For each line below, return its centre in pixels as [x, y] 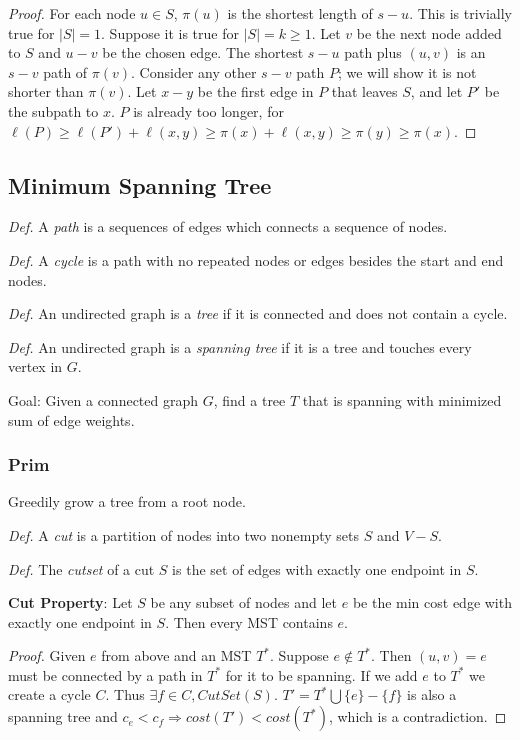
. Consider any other [194, 71]
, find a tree [249, 399]
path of [65, 71]
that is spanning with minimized [402, 399]
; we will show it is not [407, 71]
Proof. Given [47, 655]
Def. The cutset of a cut [81, 568]
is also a [432, 694]
